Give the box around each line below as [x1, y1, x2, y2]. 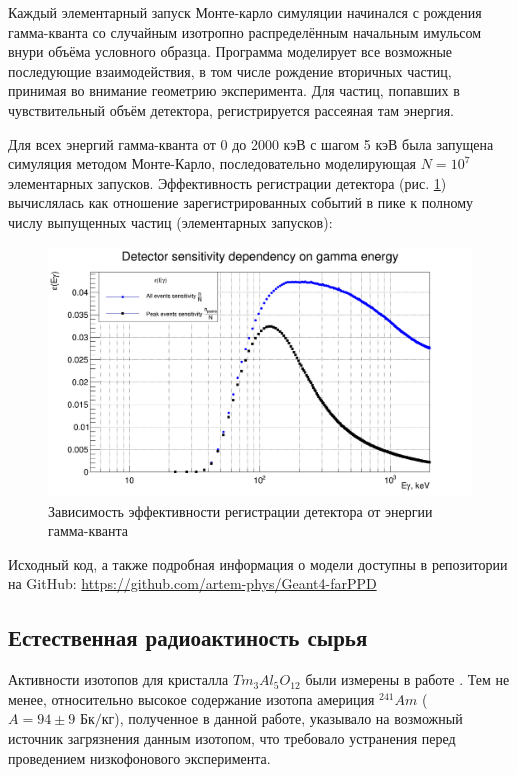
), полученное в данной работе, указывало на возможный [114, 708, 463, 729]
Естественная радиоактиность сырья [8, 622, 368, 653]
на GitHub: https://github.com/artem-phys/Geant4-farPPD [8, 573, 377, 594]
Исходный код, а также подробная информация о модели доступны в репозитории [8, 553, 508, 574]
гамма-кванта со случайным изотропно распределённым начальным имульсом [8, 21, 482, 42]
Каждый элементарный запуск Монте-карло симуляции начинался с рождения [8, 2, 482, 22]
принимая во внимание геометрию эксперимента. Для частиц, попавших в [8, 80, 460, 101]
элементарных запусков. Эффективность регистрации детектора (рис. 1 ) [8, 172, 447, 193]
